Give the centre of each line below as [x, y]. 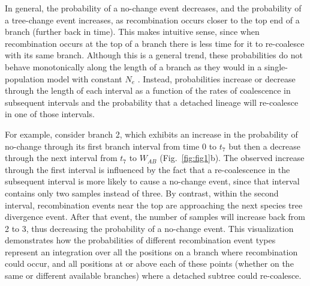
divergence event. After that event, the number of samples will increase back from [155, 217]
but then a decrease [265, 146]
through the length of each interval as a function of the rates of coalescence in [148, 90]
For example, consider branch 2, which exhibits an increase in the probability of [151, 134]
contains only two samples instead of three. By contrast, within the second [142, 193]
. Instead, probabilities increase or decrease [216, 78]
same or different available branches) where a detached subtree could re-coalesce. [153, 275]
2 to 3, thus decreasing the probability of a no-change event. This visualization [149, 228]
